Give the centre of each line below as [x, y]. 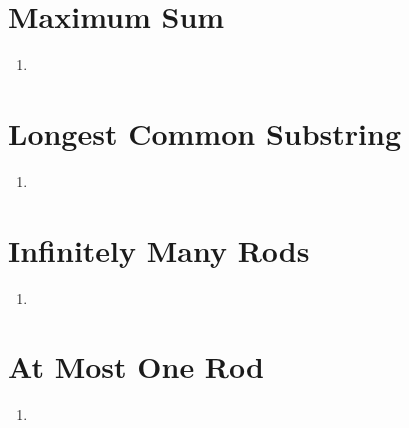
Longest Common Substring [205, 132]
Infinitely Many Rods [159, 249]
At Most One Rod [136, 366]
